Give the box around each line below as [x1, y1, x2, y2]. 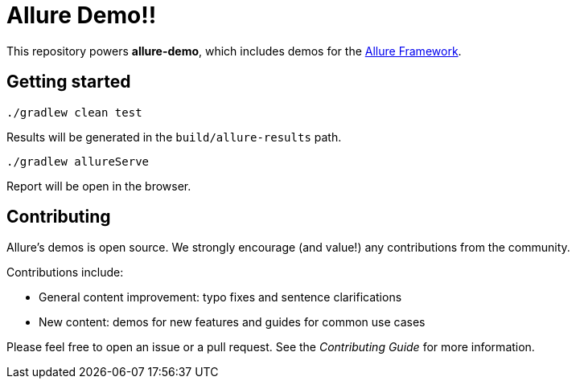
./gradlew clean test [6, 105, 142, 119]
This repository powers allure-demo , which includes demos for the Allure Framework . [6, 43, 462, 58]
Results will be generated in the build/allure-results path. [6, 129, 342, 144]
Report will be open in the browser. [6, 178, 191, 193]
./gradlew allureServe [6, 154, 150, 168]
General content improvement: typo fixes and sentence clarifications [39, 290, 402, 305]
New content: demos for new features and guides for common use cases [39, 315, 426, 330]
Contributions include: [6, 265, 124, 280]
